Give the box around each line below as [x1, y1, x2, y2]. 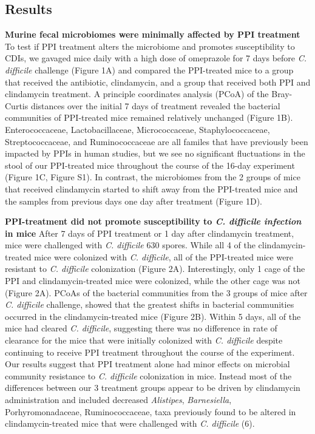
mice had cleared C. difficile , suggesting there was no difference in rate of [5, 322, 277, 334]
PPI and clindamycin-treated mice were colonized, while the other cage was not [5, 274, 301, 287]
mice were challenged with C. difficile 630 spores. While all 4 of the [5, 239, 256, 251]
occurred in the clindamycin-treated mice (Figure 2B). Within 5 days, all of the [5, 310, 301, 322]
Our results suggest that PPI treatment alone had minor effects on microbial [5, 358, 290, 370]
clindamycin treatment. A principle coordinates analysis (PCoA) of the [5, 87, 269, 100]
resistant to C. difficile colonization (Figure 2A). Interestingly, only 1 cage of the [5, 262, 305, 275]
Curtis [5, 99, 29, 112]
